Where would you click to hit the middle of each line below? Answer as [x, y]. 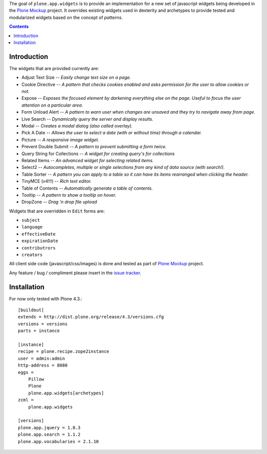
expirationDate [40, 241]
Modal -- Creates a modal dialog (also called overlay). [77, 125]
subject [31, 220]
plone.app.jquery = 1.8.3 [49, 428]
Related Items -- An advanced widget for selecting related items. [88, 160]
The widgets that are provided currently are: [54, 68]
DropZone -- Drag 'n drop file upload [59, 202]
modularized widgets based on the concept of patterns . [66, 17]
